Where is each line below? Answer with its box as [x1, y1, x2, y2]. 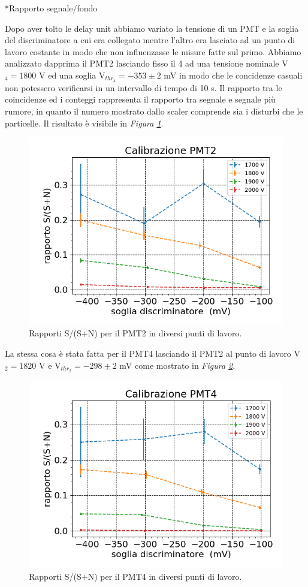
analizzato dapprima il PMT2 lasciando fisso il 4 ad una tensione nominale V [5, 57, 288, 70]
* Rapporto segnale [5, 2, 73, 14]
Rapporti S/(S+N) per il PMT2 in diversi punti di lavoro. [29, 327, 242, 339]
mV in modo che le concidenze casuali [164, 68, 303, 81]
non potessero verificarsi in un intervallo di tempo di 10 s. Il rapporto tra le [5, 81, 282, 94]
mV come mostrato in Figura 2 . [119, 359, 235, 371]
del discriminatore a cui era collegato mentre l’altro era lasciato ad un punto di [5, 34, 295, 46]
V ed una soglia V [39, 68, 105, 81]
